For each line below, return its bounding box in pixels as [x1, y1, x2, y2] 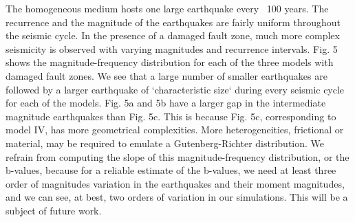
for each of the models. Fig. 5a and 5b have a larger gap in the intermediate [6, 96, 326, 110]
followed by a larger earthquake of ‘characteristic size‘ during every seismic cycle [6, 82, 345, 96]
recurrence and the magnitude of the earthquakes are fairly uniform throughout [6, 14, 341, 29]
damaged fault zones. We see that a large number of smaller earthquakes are [6, 68, 327, 82]
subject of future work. [6, 203, 102, 217]
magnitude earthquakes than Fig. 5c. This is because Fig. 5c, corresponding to [6, 109, 336, 123]
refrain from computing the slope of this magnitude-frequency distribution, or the [6, 149, 349, 164]
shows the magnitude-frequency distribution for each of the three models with [6, 55, 334, 69]
